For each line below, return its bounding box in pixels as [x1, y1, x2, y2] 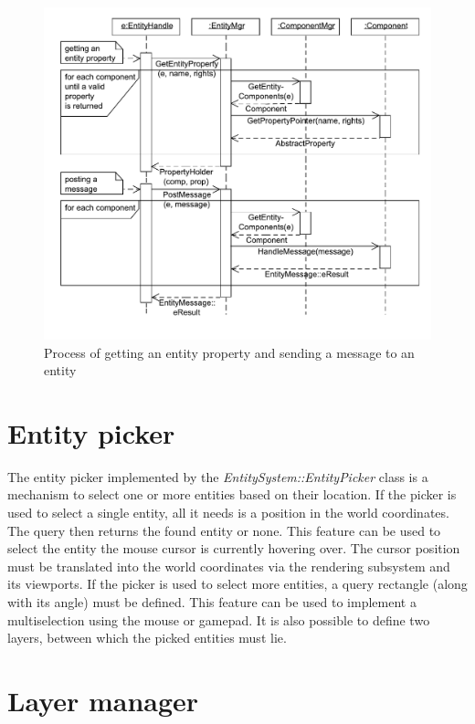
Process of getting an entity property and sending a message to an [44, 342, 415, 362]
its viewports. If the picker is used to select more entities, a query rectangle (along [7, 574, 468, 593]
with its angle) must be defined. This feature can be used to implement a [7, 593, 417, 612]
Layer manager [7, 681, 199, 719]
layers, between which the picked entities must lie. [7, 628, 287, 647]
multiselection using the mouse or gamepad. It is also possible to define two [7, 610, 430, 629]
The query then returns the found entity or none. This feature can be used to [7, 520, 441, 540]
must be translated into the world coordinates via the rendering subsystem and [7, 556, 450, 575]
